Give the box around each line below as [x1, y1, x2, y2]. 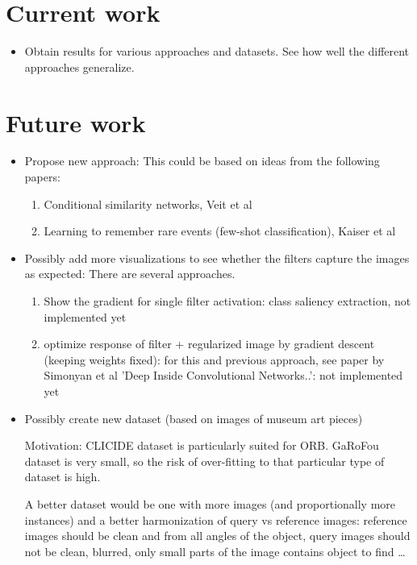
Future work [6, 106, 146, 139]
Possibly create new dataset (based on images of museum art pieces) [24, 409, 363, 426]
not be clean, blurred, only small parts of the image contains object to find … [24, 542, 406, 559]
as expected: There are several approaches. [24, 265, 236, 282]
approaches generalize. [24, 58, 135, 75]
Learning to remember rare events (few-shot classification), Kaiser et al [44, 222, 396, 239]
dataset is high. [24, 468, 101, 485]
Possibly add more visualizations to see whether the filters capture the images [24, 249, 410, 266]
